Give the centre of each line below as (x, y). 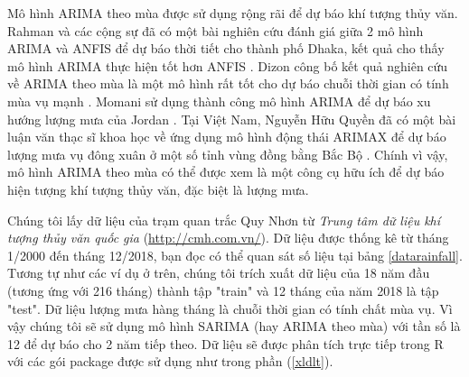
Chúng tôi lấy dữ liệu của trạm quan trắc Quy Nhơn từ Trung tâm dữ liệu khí (224, 220)
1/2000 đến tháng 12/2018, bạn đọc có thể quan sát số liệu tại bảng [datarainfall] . (235, 255)
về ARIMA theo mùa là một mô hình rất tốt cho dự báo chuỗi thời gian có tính (228, 83)
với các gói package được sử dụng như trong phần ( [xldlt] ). (170, 361)
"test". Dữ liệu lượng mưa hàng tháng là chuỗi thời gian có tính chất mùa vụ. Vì (230, 308)
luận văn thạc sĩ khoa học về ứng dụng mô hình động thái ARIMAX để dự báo (227, 137)
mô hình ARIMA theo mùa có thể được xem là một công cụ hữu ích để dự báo (226, 172)
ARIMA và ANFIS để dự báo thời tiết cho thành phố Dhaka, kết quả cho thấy (226, 48)
